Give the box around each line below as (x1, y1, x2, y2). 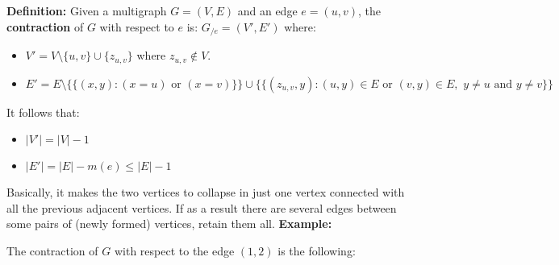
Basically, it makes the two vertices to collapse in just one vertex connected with (6, 184, 405, 201)
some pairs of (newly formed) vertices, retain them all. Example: (6, 215, 332, 232)
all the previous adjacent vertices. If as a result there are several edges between (6, 199, 397, 216)
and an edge (237, 2, 298, 19)
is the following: (277, 242, 356, 259)
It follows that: (6, 103, 80, 120)
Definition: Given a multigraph (6, 2, 167, 19)
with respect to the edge (114, 242, 235, 259)
